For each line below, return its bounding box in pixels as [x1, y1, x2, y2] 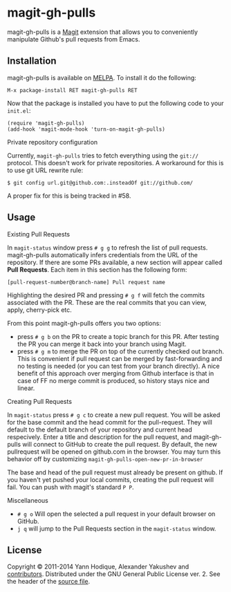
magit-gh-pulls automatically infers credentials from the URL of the [7, 250, 198, 259]
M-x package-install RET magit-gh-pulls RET [7, 86, 138, 94]
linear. [17, 384, 35, 392]
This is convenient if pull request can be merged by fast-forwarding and [17, 354, 223, 362]
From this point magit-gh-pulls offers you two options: [7, 319, 161, 327]
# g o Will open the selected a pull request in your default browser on [17, 510, 216, 518]
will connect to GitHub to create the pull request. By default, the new [21, 440, 218, 448]
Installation [7, 55, 57, 67]
